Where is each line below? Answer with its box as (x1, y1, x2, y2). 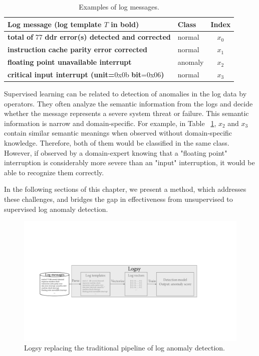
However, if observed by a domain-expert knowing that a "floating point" (4, 147, 227, 158)
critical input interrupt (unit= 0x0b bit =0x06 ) (8, 69, 164, 79)
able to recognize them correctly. (4, 167, 104, 177)
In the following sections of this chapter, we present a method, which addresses (4, 184, 246, 194)
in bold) (111, 19, 139, 29)
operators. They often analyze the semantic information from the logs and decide (4, 98, 253, 108)
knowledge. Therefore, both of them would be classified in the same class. (4, 138, 229, 148)
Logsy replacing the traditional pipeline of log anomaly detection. (24, 342, 225, 353)
